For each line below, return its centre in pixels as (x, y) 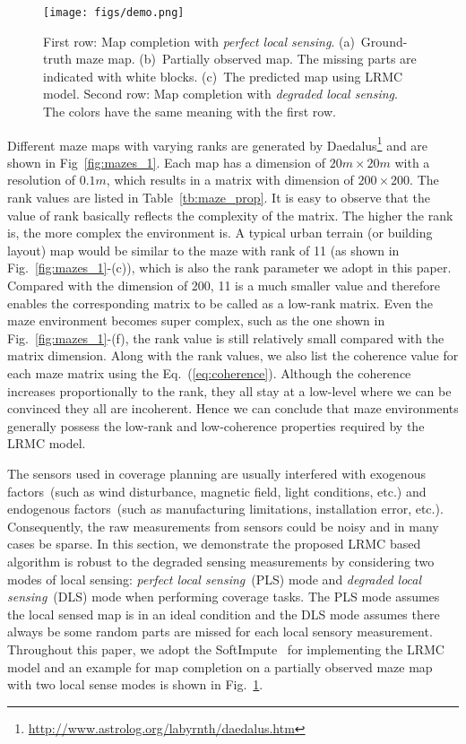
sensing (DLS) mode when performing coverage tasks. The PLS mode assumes (224, 597)
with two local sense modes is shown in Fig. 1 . (135, 684)
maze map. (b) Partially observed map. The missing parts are (246, 59)
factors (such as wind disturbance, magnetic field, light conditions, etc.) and (217, 491)
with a (412, 162)
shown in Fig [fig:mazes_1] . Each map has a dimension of (166, 162)
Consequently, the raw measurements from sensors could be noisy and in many (223, 526)
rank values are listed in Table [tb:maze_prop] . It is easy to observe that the (219, 198)
